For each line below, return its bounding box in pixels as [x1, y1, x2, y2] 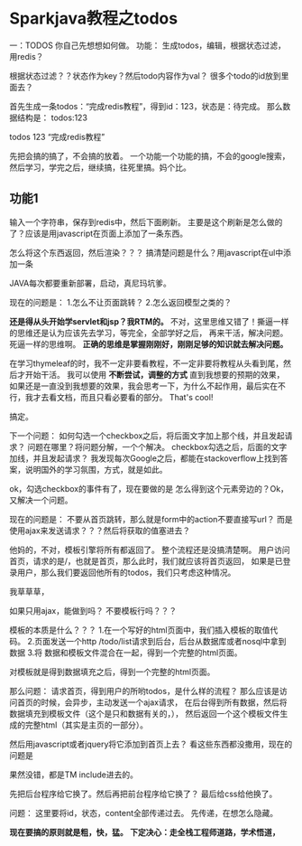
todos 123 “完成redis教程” [9, 131, 105, 142]
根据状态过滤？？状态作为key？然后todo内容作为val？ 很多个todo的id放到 [9, 70, 281, 81]
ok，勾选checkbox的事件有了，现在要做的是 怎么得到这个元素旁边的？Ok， [9, 483, 288, 493]
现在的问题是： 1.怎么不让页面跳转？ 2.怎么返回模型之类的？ [9, 296, 233, 307]
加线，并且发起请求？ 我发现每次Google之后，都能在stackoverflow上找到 [9, 453, 281, 464]
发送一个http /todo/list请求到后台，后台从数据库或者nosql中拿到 [50, 635, 287, 646]
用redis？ [9, 51, 44, 61]
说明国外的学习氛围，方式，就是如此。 [24, 464, 168, 475]
